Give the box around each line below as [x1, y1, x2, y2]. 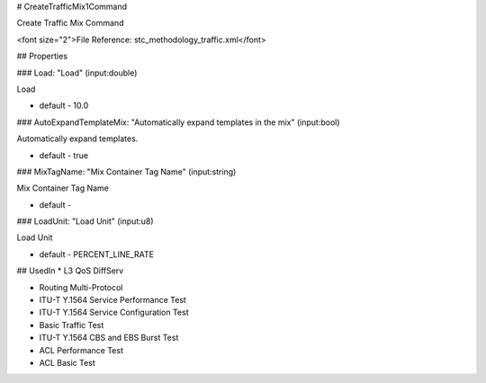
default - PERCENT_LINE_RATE [39, 248, 155, 260]
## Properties [16, 50, 67, 62]
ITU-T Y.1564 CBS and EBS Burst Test [39, 333, 179, 343]
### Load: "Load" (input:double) [16, 67, 138, 78]
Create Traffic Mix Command [16, 18, 124, 29]
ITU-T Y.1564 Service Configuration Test [39, 307, 189, 318]
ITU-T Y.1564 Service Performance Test [39, 295, 186, 306]
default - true [39, 149, 89, 161]
